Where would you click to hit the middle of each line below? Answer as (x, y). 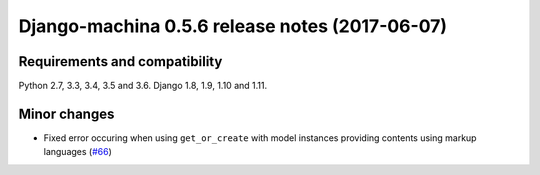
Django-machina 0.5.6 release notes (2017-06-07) (233, 26)
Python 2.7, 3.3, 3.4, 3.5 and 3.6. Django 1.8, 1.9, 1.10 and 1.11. (143, 86)
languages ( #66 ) (77, 152)
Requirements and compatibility (120, 61)
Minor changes (66, 113)
